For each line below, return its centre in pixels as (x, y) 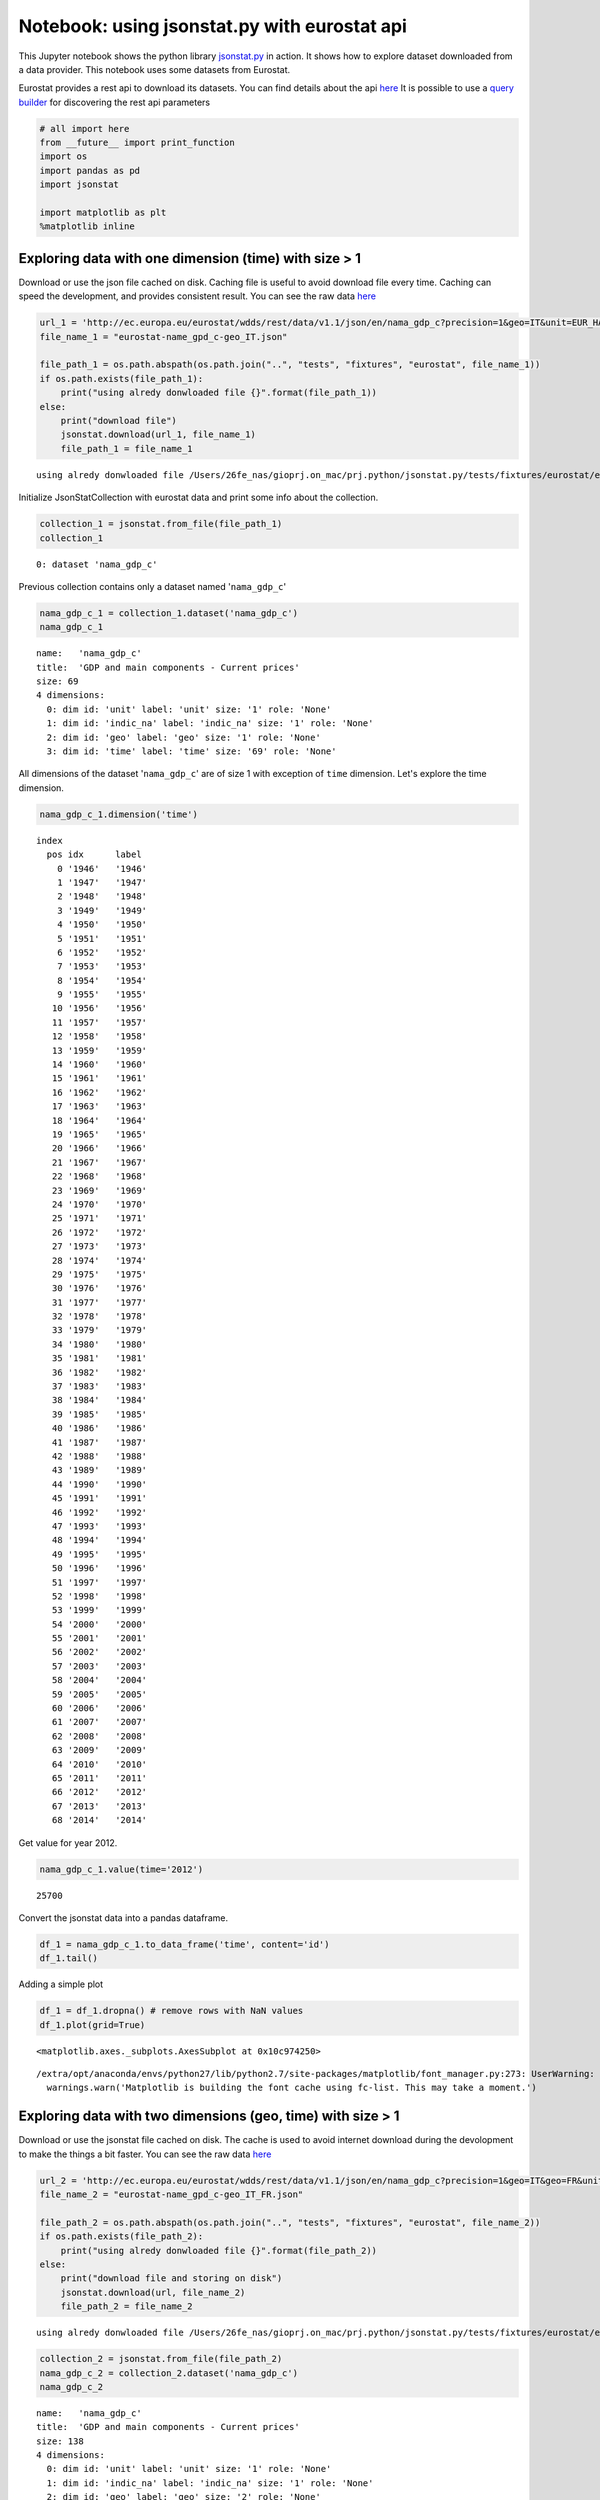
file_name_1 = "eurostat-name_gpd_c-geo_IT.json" (163, 336)
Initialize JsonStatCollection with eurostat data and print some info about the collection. (198, 497)
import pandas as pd (89, 170)
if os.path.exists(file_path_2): (121, 2236)
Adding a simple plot (61, 1984)
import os (63, 156)
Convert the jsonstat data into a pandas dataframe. (123, 1917)
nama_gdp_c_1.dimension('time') (119, 814)
